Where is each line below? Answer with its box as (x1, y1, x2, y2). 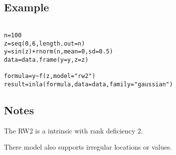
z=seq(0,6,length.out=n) (4, 40, 85, 47)
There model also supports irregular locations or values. (4, 142, 172, 152)
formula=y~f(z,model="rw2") (4, 73, 96, 80)
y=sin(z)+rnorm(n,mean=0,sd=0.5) (4, 48, 113, 55)
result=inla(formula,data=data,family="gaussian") (4, 80, 173, 88)
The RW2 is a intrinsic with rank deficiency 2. (4, 125, 143, 135)
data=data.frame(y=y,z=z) (4, 56, 88, 63)
